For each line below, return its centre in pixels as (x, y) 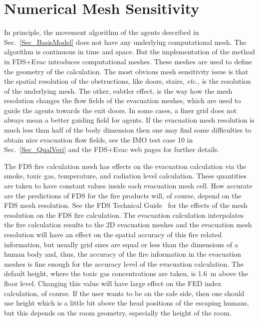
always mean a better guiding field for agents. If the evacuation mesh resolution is (129, 120)
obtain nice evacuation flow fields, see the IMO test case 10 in (99, 139)
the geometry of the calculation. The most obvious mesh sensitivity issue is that (126, 71)
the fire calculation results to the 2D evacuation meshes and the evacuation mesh (128, 225)
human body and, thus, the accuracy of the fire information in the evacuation (123, 254)
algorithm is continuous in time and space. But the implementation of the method (129, 52)
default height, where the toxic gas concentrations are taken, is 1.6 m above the (126, 273)
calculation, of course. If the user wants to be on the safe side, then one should (124, 293)
